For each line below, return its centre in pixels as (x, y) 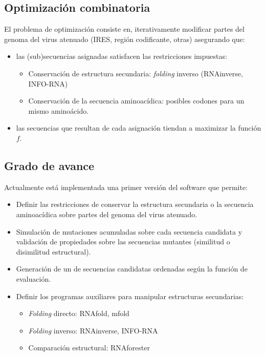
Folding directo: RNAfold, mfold (79, 313)
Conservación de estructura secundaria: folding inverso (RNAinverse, (136, 73)
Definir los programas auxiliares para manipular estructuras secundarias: (130, 296)
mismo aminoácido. (59, 110)
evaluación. (34, 278)
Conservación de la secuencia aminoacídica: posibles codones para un (136, 101)
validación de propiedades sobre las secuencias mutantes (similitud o (123, 242)
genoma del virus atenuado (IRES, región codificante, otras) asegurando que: (125, 39)
